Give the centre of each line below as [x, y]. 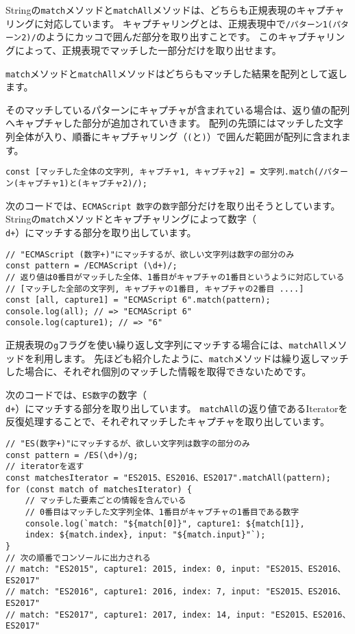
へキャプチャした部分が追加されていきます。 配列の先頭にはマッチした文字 [174, 123]
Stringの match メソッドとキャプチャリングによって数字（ [131, 219]
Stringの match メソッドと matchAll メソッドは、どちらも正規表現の [151, 10]
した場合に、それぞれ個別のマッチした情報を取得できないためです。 [159, 371]
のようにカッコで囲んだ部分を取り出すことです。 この [157, 37]
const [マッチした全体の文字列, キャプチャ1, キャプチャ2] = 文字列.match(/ [165, 172]
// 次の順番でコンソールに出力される [78, 558]
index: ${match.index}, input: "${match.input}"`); [145, 535]
